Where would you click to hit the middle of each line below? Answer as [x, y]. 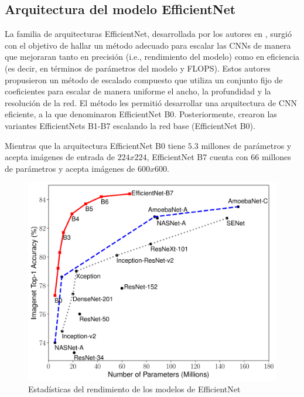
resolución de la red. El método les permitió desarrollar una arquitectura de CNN [151, 102]
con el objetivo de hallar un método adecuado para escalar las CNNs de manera [148, 45]
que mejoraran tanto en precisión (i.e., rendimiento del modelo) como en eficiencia [152, 57]
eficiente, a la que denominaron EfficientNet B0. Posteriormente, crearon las [141, 114]
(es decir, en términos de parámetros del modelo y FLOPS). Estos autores [138, 68]
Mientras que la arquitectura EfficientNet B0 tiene [95, 145]
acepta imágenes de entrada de [60, 157]
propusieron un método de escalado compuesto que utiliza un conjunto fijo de [144, 79]
